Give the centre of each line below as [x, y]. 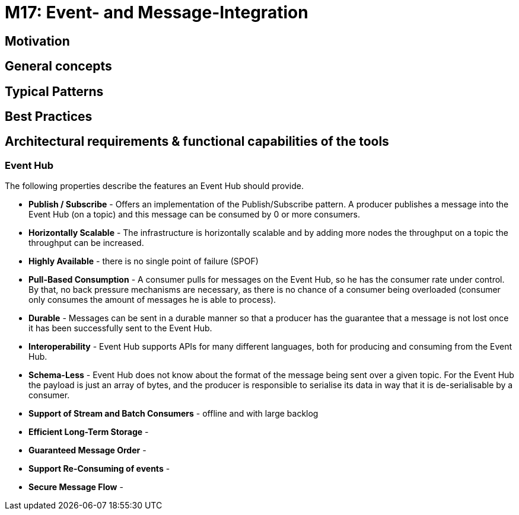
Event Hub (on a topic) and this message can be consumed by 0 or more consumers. [195, 215]
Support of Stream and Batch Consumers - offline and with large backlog [173, 414]
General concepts [58, 66]
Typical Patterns [54, 91]
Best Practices [49, 117]
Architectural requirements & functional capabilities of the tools [197, 142]
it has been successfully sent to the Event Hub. [120, 328]
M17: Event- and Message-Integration [157, 12]
